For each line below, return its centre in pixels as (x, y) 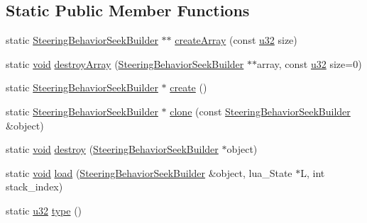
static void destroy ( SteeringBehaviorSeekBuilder (112, 149)
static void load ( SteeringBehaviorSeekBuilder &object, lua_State (149, 172)
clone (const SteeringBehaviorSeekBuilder (260, 111)
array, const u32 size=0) (309, 63)
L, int (313, 172)
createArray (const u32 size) (236, 40)
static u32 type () (44, 210)
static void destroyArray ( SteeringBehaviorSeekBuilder (125, 63)
